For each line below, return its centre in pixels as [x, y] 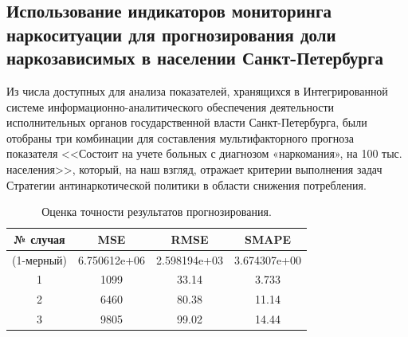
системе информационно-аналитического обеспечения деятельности [171, 106]
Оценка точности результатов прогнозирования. [157, 212]
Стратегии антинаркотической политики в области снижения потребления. [186, 184]
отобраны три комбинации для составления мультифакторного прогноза [180, 137]
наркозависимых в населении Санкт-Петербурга [195, 58]
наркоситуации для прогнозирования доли [171, 34]
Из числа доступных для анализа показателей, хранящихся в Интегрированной [197, 90]
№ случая [39, 239]
